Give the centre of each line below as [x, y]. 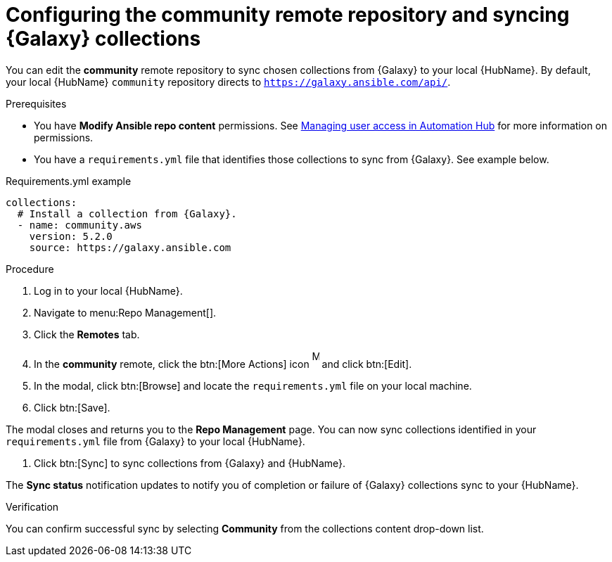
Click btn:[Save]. [72, 407]
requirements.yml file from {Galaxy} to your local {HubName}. [155, 441]
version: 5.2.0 [71, 236]
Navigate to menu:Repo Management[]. [125, 312]
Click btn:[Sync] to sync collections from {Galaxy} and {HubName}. [190, 463]
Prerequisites [36, 103]
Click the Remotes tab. [87, 334]
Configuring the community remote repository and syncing [288, 15]
